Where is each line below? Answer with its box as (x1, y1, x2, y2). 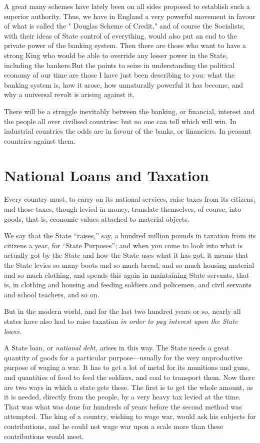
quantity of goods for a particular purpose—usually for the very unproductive (4, 352, 242, 362)
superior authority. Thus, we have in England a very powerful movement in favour (4, 11, 256, 21)
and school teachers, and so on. (4, 289, 99, 299)
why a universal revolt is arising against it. (4, 89, 134, 100)
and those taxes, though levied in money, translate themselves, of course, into (4, 204, 241, 214)
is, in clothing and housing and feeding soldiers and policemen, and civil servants (4, 279, 251, 290)
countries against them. (4, 135, 75, 146)
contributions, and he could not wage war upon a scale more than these (4, 420, 223, 431)
